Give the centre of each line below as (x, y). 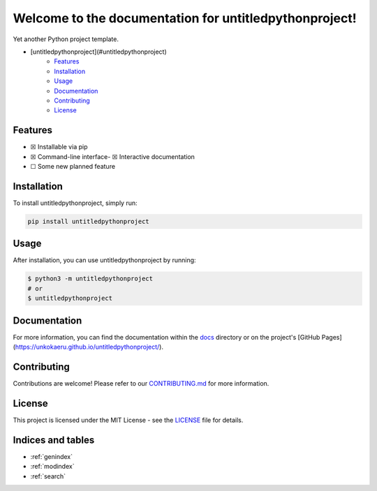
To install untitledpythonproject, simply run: (75, 203)
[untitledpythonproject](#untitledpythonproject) (98, 52)
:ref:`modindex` (52, 467)
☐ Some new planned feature (73, 166)
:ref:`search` (48, 476)
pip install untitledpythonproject (88, 221)
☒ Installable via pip (59, 147)
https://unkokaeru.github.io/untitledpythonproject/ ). (89, 347)
